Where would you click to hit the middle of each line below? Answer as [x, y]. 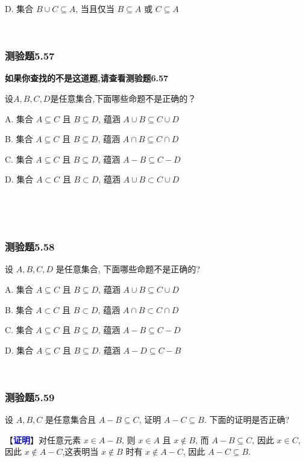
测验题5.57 [30, 56]
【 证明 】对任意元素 [43, 439]
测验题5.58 [30, 247]
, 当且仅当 [95, 8]
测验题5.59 [30, 397]
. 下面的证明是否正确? [247, 420]
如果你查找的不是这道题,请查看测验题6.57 [87, 78]
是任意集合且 [70, 420]
